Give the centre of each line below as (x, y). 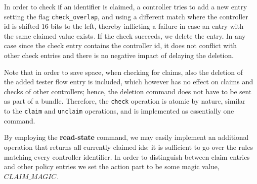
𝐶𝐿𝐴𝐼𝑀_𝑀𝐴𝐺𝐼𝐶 (30, 177)
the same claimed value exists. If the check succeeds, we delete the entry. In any (125, 35)
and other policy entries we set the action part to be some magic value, (112, 166)
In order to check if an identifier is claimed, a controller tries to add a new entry (126, 6)
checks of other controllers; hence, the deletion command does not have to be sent (128, 91)
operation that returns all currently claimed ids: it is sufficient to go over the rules (128, 147)
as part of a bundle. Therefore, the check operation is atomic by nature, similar (125, 101)
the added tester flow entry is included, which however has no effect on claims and (128, 82)
